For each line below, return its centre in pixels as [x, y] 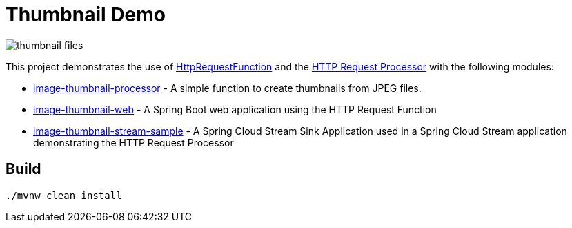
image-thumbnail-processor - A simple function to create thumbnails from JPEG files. [227, 88]
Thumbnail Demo [86, 15]
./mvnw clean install [64, 195]
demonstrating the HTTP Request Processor [134, 142]
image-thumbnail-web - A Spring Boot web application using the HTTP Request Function [235, 109]
